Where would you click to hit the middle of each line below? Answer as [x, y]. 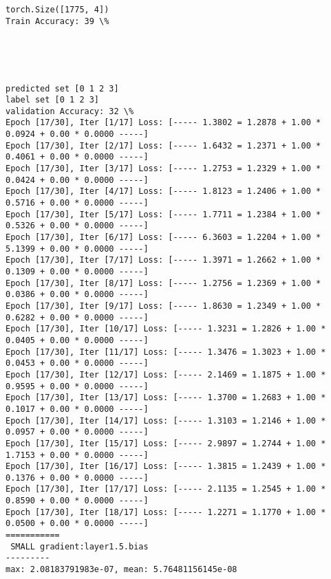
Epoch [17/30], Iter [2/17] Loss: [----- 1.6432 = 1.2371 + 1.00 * [163, 145]
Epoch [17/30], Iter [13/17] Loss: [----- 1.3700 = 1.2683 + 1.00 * [166, 398]
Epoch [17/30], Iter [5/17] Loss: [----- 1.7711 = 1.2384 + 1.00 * [163, 214]
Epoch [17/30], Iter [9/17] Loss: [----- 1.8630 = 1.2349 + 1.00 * [163, 306]
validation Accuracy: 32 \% [70, 111]
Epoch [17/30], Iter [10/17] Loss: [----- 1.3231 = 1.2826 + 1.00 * [166, 329]
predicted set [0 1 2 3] [62, 88]
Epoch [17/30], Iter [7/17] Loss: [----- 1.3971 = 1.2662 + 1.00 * [163, 260]
